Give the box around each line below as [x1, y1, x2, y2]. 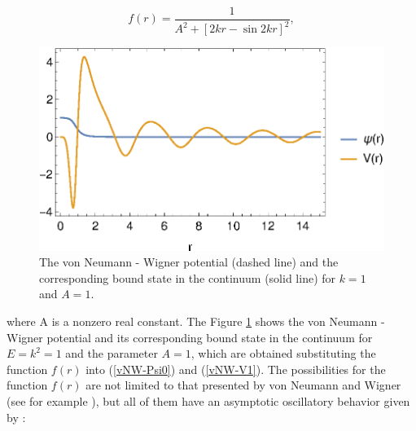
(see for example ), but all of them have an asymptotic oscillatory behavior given [7, 392, 410, 409]
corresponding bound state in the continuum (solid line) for [39, 269, 336, 286]
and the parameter [65, 345, 158, 362]
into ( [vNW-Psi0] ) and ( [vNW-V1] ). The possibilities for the [85, 360, 386, 377]
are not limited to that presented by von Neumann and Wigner [85, 376, 401, 394]
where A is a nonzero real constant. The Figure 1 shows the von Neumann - [7, 312, 385, 329]
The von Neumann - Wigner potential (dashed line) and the [39, 253, 339, 270]
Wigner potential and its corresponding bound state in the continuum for [7, 328, 373, 345]
